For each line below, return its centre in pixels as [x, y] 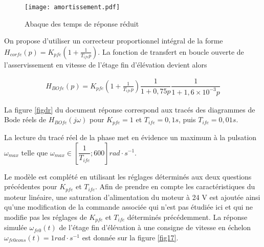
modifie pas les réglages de [46, 217]
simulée [16, 227]
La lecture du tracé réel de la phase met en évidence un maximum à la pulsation [130, 137]
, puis [187, 119]
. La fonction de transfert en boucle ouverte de [171, 51]
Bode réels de [25, 119]
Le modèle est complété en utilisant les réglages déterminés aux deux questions [128, 176]
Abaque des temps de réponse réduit [82, 23]
